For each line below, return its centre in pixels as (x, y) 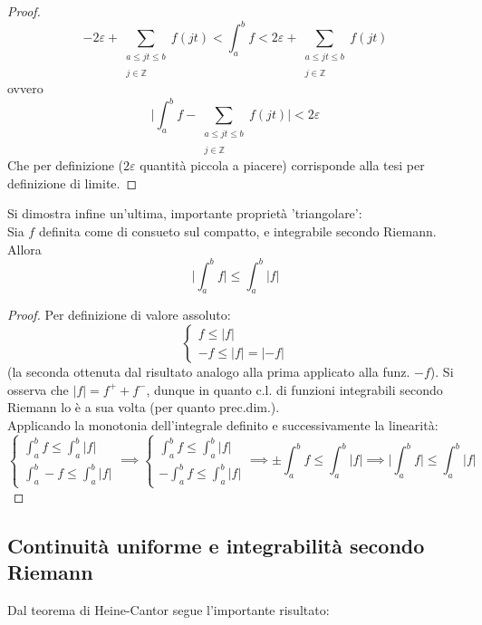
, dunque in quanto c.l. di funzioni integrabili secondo (294, 389)
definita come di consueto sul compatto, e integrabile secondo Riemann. (237, 231)
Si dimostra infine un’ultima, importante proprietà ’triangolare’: (185, 213)
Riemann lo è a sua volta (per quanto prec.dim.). (144, 407)
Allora (24, 249)
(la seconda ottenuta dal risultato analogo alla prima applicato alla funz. (209, 372)
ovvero (25, 88)
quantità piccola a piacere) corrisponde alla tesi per (282, 165)
